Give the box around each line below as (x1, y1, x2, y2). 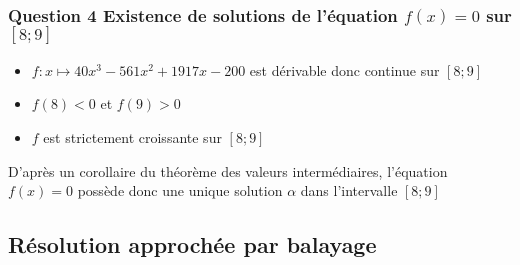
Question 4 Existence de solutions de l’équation (8, 2, 398, 27)
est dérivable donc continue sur (249, 59, 440, 80)
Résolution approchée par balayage (8, 229, 377, 260)
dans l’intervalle (300, 180, 398, 201)
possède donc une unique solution (77, 180, 283, 201)
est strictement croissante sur (43, 127, 222, 147)
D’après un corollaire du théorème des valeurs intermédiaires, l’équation (8, 160, 448, 181)
